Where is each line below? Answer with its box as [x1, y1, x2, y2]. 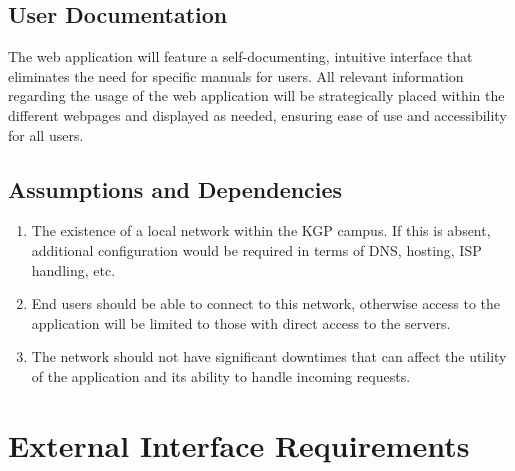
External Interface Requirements [8, 424, 470, 465]
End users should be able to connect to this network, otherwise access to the [31, 293, 501, 314]
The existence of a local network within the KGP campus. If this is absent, [31, 220, 491, 241]
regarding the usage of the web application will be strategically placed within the [8, 85, 505, 106]
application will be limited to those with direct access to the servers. [31, 312, 451, 333]
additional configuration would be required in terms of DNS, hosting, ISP [31, 239, 482, 260]
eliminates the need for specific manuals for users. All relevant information [8, 65, 464, 86]
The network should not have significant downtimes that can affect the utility [31, 346, 507, 367]
